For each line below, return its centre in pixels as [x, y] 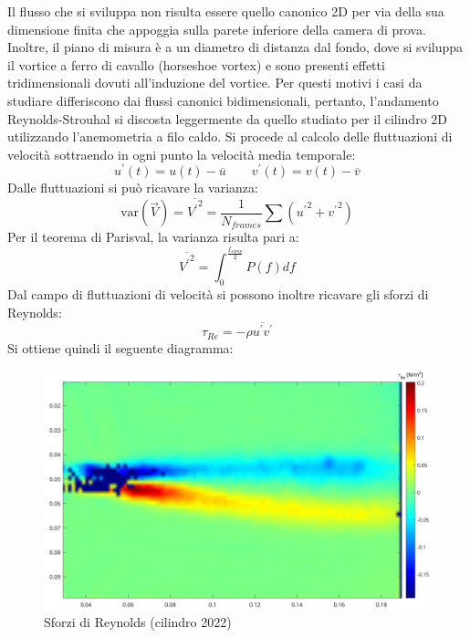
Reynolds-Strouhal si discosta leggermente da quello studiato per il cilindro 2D [228, 118]
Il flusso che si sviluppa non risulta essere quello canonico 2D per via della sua [226, 11]
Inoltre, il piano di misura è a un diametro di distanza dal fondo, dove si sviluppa [235, 47]
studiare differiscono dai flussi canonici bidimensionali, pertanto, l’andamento [223, 100]
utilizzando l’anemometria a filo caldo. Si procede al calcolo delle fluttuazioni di [230, 136]
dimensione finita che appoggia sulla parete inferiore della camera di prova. [217, 29]
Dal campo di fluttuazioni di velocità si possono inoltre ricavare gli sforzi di [218, 293]
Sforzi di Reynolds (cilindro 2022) [138, 621]
